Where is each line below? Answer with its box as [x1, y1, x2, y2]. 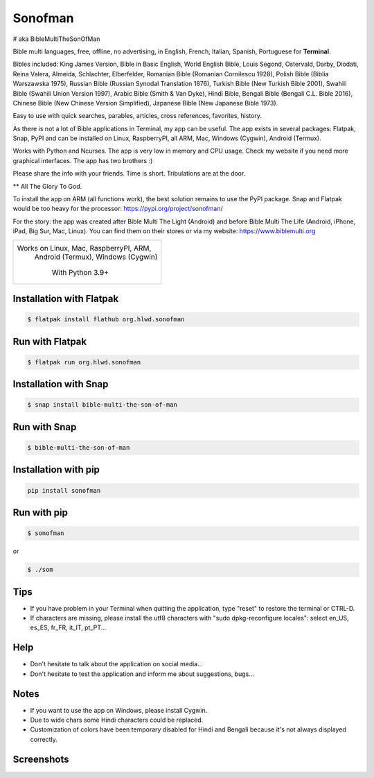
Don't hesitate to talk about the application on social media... [30, 660, 204, 668]
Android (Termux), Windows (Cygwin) [34, 252, 158, 262]
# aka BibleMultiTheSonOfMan [12, 35, 100, 43]
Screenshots [12, 753, 69, 765]
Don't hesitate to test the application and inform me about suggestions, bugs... [30, 670, 254, 678]
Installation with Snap [12, 378, 109, 390]
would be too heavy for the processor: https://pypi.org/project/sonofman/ [12, 205, 223, 213]
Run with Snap [12, 421, 77, 433]
